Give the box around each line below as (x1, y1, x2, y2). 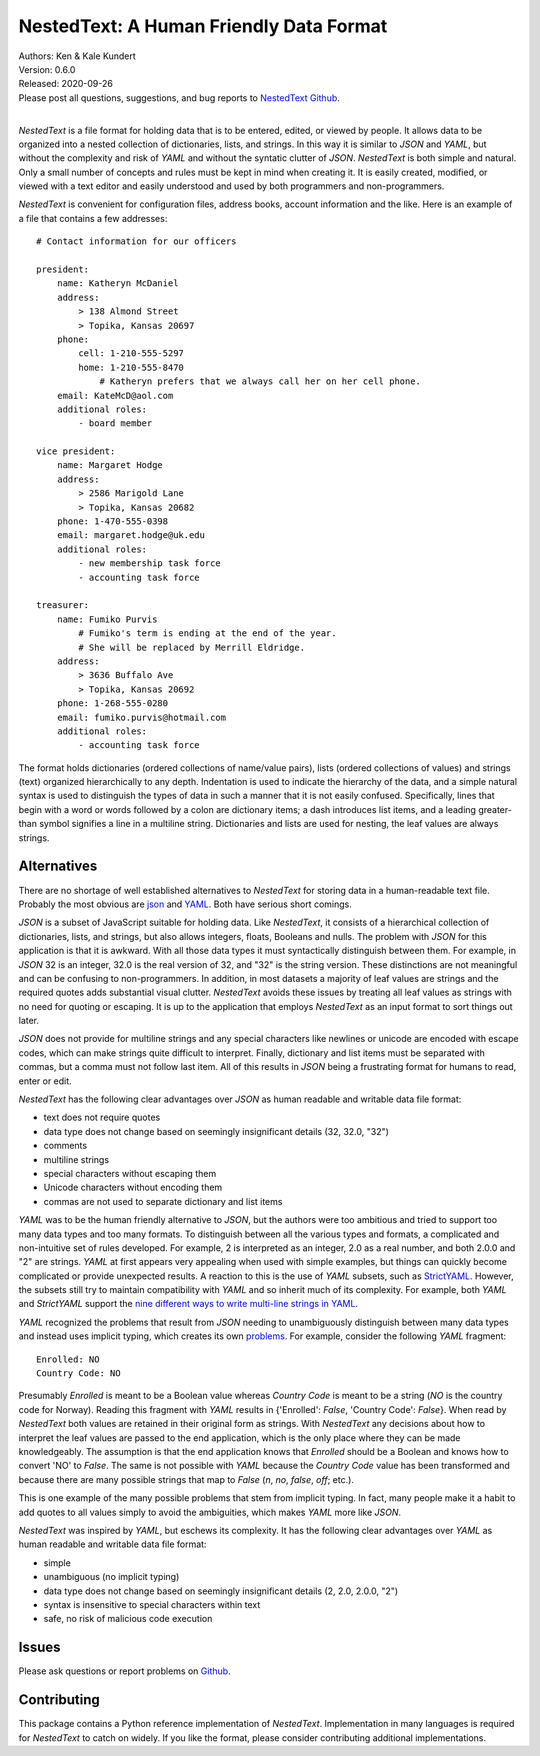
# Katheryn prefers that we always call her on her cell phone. (99, 376, 422, 387)
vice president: (36, 446, 116, 457)
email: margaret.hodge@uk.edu (56, 530, 205, 541)
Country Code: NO (36, 1368, 121, 1379)
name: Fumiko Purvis (56, 613, 158, 625)
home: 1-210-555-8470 (78, 361, 185, 373)
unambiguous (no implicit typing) (43, 1571, 180, 1583)
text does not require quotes (43, 1111, 161, 1124)
